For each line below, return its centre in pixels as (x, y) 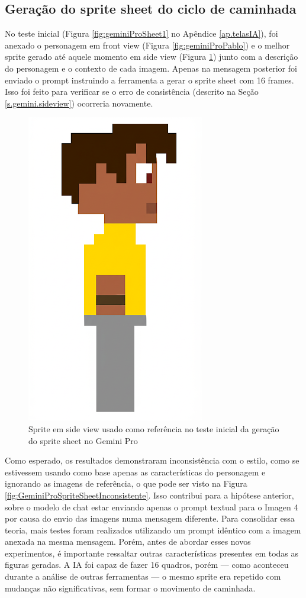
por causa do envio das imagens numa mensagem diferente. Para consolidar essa (150, 518)
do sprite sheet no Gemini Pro (83, 440)
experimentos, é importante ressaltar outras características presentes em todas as (152, 553)
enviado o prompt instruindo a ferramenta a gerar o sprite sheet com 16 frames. (149, 80)
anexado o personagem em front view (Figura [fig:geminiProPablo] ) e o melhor (147, 45)
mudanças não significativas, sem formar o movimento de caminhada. (130, 588)
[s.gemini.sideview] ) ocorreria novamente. (79, 103)
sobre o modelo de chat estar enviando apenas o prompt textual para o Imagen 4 (152, 507)
